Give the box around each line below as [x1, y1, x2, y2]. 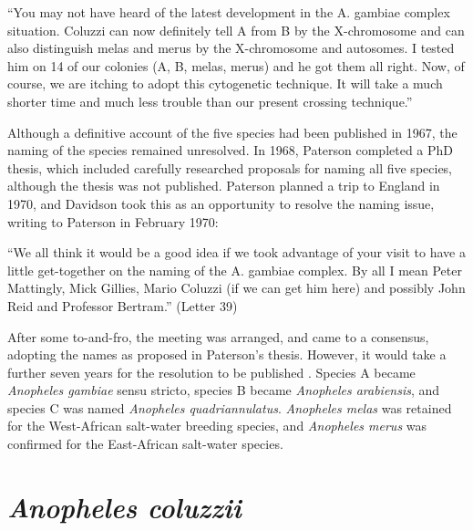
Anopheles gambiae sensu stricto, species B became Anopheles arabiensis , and [7, 380, 440, 400]
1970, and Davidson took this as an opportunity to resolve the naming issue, [7, 193, 435, 213]
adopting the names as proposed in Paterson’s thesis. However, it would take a [7, 345, 447, 364]
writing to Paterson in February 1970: [7, 212, 219, 231]
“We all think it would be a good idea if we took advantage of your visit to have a [7, 243, 466, 262]
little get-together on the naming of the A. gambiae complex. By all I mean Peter [7, 260, 462, 279]
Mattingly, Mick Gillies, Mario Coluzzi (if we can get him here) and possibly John [7, 278, 466, 297]
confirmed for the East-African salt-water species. [7, 434, 283, 453]
